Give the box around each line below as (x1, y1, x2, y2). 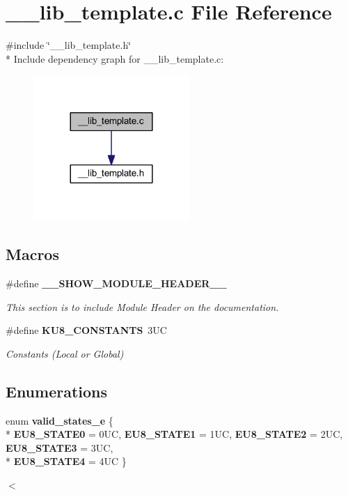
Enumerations (6, 380, 108, 402)
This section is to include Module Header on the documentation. (6, 299, 279, 314)
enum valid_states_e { (6, 413, 113, 427)
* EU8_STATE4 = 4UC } (6, 454, 127, 469)
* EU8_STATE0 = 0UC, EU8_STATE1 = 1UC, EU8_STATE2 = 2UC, (6, 427, 343, 441)
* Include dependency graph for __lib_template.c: (6, 51, 224, 66)
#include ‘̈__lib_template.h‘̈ (6, 38, 132, 52)
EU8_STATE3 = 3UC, (6, 440, 113, 455)
